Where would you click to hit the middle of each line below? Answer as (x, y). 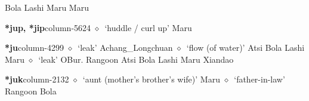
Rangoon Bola (31, 91)
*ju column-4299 (34, 48)
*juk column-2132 (37, 79)
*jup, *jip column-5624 (48, 27)
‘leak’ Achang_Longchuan (125, 48)
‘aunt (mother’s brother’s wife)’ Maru (151, 79)
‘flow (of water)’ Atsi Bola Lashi (245, 48)
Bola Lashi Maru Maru (47, 7)
